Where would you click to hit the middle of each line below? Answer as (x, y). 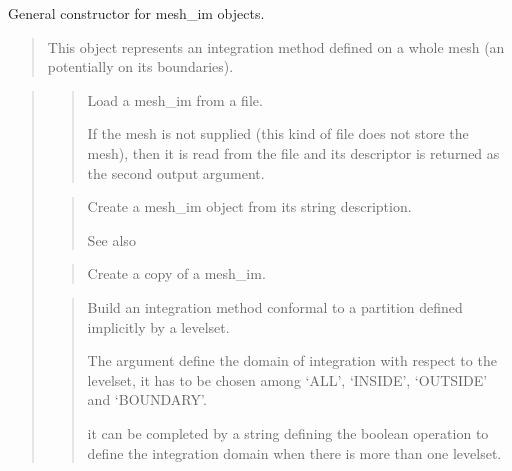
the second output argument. (176, 172)
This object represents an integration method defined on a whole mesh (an (276, 46)
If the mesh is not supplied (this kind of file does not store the (278, 133)
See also (111, 239)
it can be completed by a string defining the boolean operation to (288, 432)
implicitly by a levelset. (158, 326)
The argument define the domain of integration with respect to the (292, 360)
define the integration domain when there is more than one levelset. (294, 452)
